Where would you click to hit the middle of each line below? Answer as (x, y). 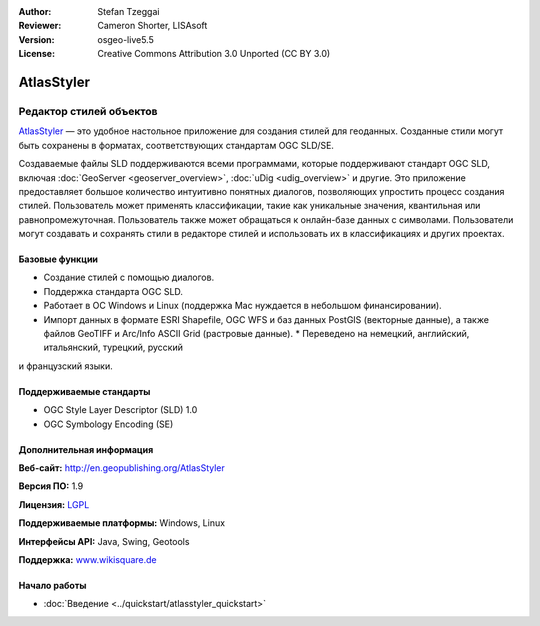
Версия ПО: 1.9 (51, 486)
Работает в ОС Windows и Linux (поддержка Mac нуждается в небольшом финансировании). (242, 306)
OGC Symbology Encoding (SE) (108, 424)
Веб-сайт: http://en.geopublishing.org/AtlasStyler (121, 467)
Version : (36, 39)
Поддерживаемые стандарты (84, 391)
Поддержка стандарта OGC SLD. (113, 291)
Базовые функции (58, 259)
